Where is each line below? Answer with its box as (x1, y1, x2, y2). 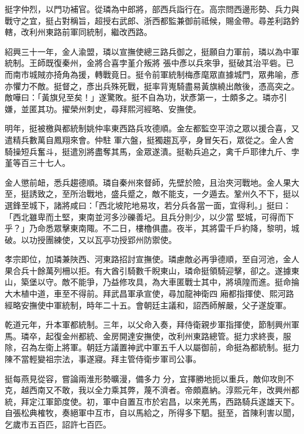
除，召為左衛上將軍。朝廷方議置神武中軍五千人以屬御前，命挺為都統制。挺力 (5, 341, 299, 353)
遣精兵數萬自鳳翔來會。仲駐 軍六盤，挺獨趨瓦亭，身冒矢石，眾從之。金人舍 (5, 133, 294, 145)
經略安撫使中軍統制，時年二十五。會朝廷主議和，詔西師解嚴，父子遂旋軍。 (5, 298, 291, 311)
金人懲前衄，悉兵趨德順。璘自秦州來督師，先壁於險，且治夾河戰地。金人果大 (5, 176, 299, 188)
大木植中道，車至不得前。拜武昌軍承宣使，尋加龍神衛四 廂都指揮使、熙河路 (5, 287, 294, 300)
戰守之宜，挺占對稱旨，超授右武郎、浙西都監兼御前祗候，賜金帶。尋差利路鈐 (5, 14, 299, 26)
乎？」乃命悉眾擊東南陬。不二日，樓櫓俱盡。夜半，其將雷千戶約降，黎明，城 (5, 222, 299, 234)
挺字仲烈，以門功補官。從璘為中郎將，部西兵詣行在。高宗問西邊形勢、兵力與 (5, 3, 299, 15)
